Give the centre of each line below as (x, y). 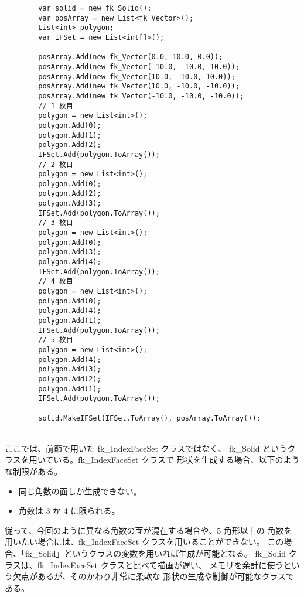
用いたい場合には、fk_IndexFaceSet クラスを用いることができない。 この (144, 542)
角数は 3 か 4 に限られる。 (69, 511)
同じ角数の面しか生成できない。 (80, 491)
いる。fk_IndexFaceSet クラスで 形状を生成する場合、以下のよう (177, 460)
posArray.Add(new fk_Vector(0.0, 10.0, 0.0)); (131, 57)
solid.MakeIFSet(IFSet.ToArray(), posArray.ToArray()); (149, 418)
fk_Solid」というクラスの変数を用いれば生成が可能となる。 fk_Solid (156, 553)
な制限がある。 (33, 471)
